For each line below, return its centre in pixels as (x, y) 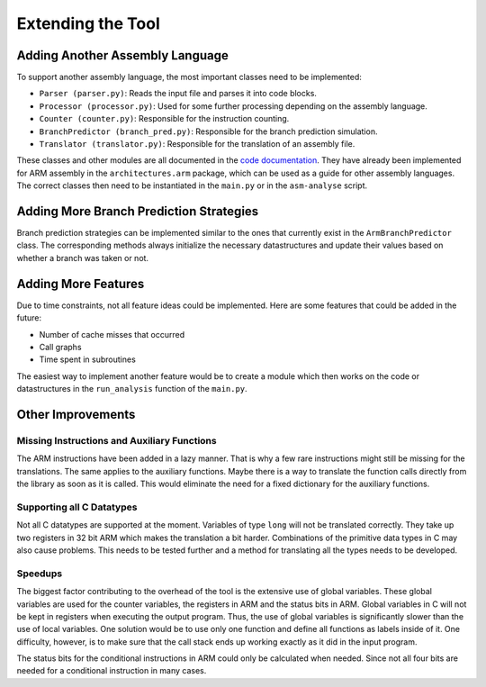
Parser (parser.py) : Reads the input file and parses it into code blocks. (178, 94)
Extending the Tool (89, 23)
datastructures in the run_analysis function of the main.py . (132, 389)
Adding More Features (81, 284)
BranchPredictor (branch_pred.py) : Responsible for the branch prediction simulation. (208, 131)
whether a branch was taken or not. (82, 258)
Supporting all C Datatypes (77, 507)
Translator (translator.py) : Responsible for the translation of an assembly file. (197, 144)
